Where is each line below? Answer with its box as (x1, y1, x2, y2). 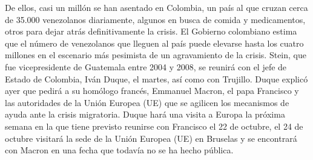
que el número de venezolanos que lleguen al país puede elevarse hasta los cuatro (5, 36, 304, 49)
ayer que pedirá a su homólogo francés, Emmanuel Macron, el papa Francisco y (5, 84, 299, 97)
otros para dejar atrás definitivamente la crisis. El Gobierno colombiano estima (5, 25, 297, 38)
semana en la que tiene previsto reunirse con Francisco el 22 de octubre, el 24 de (5, 119, 303, 132)
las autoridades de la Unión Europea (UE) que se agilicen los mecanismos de (5, 96, 289, 108)
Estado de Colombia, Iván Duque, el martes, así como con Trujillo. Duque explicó (5, 72, 308, 85)
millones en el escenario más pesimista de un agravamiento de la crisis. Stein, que (5, 48, 306, 61)
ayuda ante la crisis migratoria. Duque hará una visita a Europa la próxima (5, 108, 285, 121)
